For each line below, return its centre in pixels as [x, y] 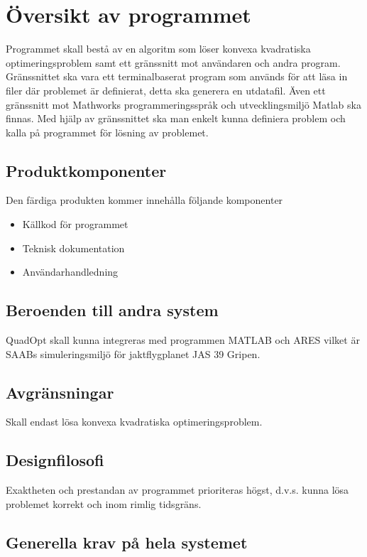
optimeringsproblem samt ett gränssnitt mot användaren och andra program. [173, 62]
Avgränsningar [60, 392]
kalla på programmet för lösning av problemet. [107, 132]
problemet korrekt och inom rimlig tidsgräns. [104, 503]
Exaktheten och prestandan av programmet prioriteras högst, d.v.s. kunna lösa [177, 490]
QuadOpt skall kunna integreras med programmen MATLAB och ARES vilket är [183, 340]
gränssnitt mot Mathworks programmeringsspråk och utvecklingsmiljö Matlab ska [183, 104]
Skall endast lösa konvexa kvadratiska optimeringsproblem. [134, 422]
